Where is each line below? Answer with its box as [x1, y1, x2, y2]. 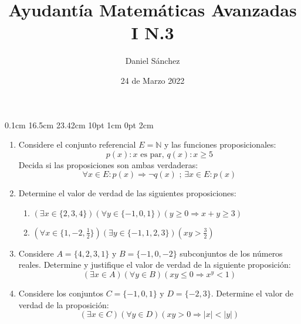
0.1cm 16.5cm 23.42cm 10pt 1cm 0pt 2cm [5, 118, 154, 131]
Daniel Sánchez [125, 54, 180, 67]
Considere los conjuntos [18, 287, 103, 299]
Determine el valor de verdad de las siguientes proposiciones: [18, 187, 236, 199]
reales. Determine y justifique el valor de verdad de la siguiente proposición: [18, 258, 291, 271]
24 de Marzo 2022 [120, 74, 185, 86]
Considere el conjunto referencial [18, 138, 136, 151]
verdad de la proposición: [18, 298, 109, 311]
